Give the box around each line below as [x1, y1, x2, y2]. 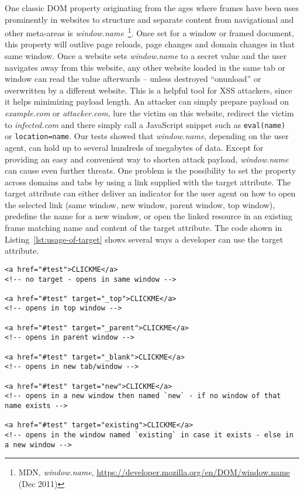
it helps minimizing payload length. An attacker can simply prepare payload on [5, 95, 289, 108]
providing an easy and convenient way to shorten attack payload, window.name [5, 153, 289, 165]
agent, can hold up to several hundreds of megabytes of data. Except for [5, 141, 264, 153]
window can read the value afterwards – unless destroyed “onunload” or [5, 72, 261, 85]
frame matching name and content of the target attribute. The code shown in [5, 222, 282, 234]
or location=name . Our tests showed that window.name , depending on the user [5, 130, 289, 142]
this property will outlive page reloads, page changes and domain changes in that [5, 38, 295, 50]
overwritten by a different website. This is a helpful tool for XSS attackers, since [5, 84, 292, 96]
